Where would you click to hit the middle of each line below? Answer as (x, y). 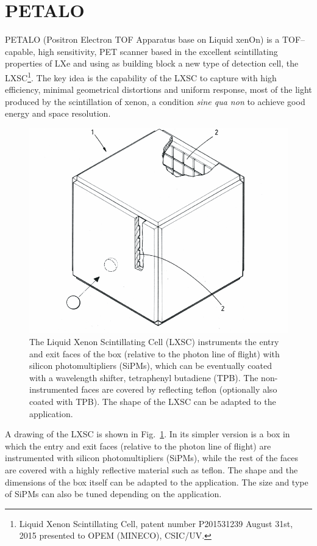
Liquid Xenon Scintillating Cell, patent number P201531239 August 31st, (156, 523)
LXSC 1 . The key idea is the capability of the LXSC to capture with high (141, 76)
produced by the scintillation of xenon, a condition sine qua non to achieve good (155, 101)
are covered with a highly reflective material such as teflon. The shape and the (151, 469)
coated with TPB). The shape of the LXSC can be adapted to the (153, 401)
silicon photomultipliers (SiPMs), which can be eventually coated (151, 366)
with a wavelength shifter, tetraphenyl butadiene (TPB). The (144, 377)
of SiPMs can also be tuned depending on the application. (113, 494)
